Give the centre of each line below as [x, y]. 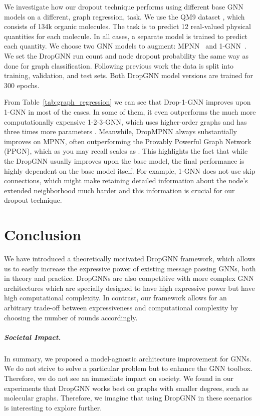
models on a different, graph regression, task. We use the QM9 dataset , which [124, 16]
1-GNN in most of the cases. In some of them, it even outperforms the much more [130, 111]
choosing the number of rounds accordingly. [71, 317]
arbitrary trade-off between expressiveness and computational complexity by [121, 307]
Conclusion [43, 235]
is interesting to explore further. [53, 407]
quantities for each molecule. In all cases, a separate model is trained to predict [126, 36]
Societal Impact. [33, 337]
